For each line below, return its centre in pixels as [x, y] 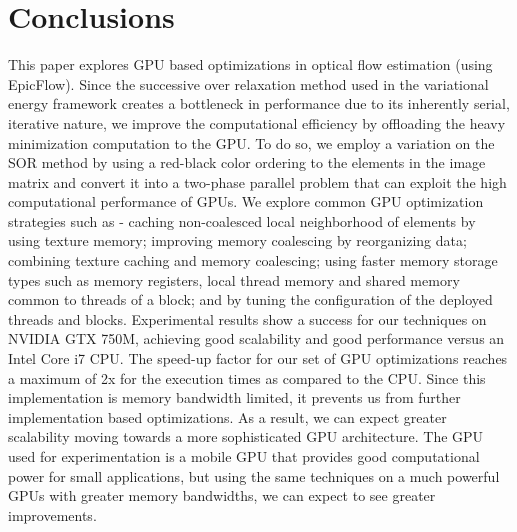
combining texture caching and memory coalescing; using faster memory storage [253, 260]
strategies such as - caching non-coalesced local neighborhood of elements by [242, 220]
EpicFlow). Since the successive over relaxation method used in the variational [248, 83]
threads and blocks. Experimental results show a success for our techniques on [247, 318]
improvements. [52, 514]
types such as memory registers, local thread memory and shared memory [234, 279]
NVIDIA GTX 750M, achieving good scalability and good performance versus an [256, 338]
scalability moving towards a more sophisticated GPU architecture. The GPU [246, 436]
